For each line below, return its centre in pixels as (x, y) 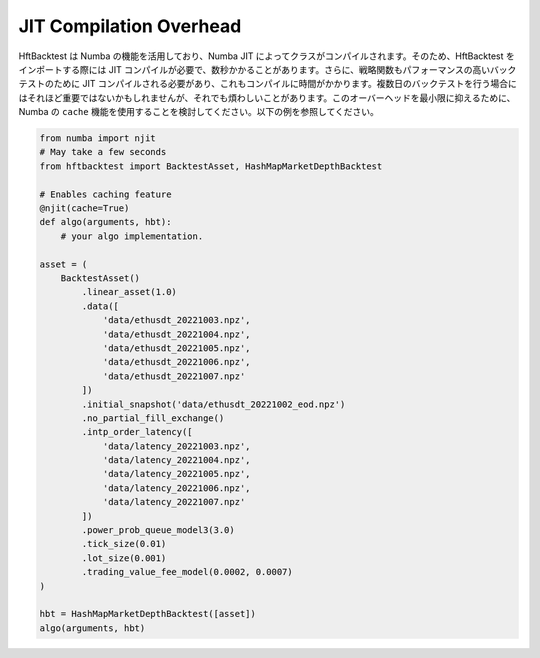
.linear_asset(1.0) (129, 292)
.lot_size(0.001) (124, 558)
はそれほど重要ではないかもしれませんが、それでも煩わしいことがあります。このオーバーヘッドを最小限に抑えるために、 (267, 97)
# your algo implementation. (132, 236)
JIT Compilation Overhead (130, 26)
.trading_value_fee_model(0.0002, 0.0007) (187, 572)
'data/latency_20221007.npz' (174, 502)
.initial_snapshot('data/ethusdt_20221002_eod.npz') (213, 404)
